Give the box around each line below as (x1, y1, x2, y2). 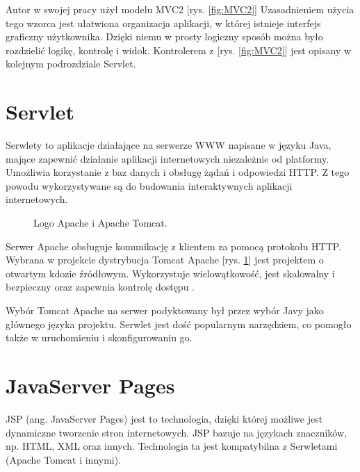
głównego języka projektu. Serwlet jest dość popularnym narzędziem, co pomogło (6, 316, 352, 331)
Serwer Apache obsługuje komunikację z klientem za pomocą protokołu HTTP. (6, 238, 342, 253)
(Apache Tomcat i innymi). (6, 452, 122, 466)
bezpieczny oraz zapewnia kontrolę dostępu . (6, 279, 195, 294)
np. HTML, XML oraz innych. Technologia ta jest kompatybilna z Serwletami (6, 439, 338, 453)
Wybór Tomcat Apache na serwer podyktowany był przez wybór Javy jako (6, 303, 324, 318)
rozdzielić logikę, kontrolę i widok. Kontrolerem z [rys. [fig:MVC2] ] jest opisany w (6, 42, 352, 57)
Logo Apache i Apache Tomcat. (33, 215, 167, 230)
